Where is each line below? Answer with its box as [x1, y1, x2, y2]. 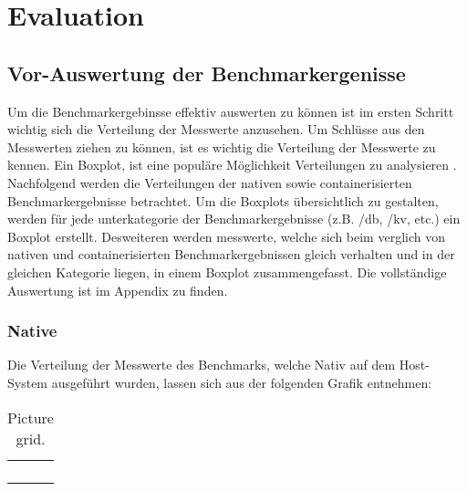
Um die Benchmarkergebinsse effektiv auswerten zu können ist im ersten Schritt [7, 101, 454, 120]
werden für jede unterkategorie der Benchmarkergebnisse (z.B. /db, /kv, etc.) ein [7, 209, 461, 228]
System [7, 372, 48, 392]
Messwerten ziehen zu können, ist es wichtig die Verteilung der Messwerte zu [7, 137, 436, 156]
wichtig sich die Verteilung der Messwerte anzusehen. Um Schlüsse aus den [7, 120, 425, 139]
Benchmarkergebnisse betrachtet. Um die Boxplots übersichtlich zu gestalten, [7, 191, 439, 210]
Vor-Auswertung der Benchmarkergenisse [7, 58, 406, 87]
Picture [7, 406, 54, 428]
